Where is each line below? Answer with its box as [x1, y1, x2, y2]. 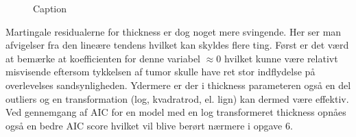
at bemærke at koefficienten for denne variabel [5, 51, 200, 65]
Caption [33, 1, 67, 15]
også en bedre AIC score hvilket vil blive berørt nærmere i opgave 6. [5, 118, 293, 132]
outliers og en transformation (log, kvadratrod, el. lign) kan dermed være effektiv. [5, 91, 349, 105]
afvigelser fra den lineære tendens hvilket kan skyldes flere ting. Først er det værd [5, 38, 349, 52]
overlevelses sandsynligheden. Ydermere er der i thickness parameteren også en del [5, 77, 351, 92]
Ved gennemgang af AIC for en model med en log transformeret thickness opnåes [5, 105, 346, 119]
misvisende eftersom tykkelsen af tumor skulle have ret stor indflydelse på [5, 64, 316, 79]
